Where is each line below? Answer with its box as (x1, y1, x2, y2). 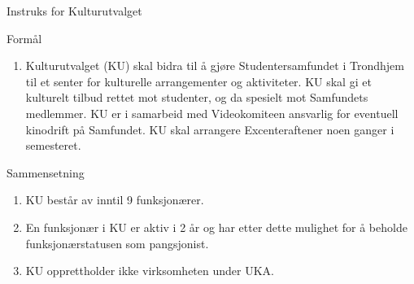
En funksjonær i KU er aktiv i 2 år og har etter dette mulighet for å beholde (25, 218, 407, 235)
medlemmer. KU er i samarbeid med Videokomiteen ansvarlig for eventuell (25, 104, 399, 121)
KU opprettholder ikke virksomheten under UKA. (25, 262, 274, 279)
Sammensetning (7, 164, 85, 181)
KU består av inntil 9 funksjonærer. (25, 191, 204, 208)
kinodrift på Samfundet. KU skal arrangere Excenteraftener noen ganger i (25, 120, 394, 138)
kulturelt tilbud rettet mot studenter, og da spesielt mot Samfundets (25, 89, 368, 106)
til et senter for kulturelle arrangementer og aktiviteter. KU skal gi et (25, 72, 372, 90)
